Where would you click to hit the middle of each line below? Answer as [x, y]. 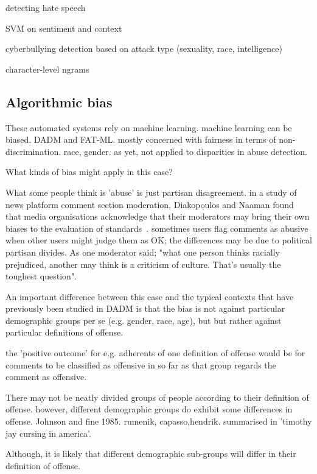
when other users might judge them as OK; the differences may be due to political [159, 240]
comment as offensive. [46, 377]
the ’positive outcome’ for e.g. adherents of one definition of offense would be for [155, 353]
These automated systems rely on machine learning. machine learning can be [149, 127]
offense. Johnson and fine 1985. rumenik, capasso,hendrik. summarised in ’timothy [159, 421]
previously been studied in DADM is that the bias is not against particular [145, 308]
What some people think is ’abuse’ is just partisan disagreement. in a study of [151, 192]
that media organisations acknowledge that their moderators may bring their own [158, 216]
